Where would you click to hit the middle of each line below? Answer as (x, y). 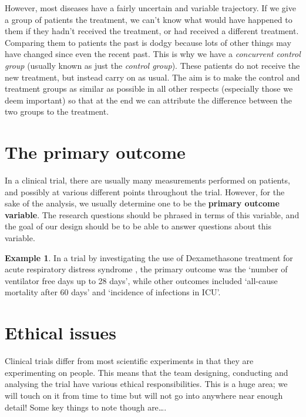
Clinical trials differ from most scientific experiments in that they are (129, 361)
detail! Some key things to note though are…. (86, 407)
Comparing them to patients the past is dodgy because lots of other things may (148, 42)
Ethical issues (60, 333)
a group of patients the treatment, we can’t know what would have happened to (149, 19)
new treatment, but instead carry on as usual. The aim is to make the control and (152, 77)
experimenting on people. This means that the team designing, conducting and (147, 372)
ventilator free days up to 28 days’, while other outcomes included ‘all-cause (141, 280)
